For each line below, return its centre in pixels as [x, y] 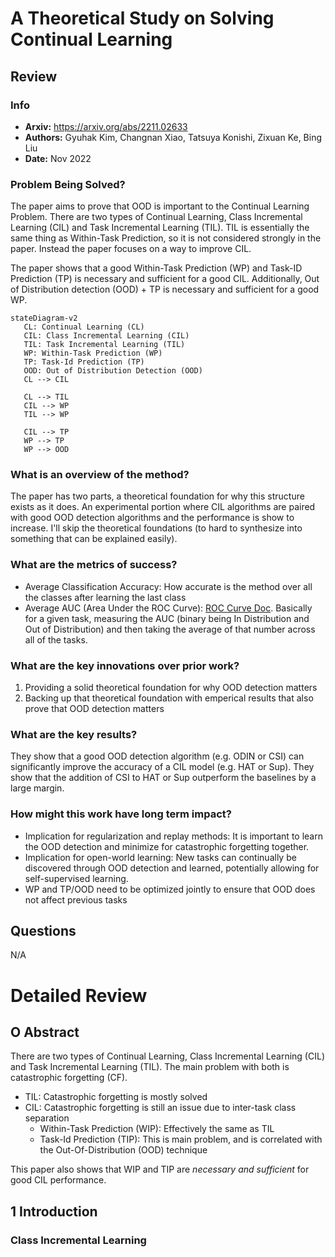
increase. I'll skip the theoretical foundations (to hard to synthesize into [156, 528]
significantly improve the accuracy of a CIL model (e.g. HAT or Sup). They [162, 767]
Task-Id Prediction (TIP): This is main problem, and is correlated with [181, 1139]
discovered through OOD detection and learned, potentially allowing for [172, 868]
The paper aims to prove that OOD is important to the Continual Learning [160, 206]
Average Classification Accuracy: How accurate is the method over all [168, 586]
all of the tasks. [56, 639]
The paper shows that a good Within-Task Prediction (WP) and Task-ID [156, 268]
